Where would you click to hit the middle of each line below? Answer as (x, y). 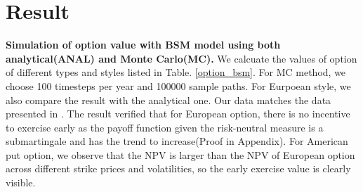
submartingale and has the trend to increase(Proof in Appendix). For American (177, 141)
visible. (21, 183)
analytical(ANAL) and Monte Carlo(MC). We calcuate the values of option (181, 58)
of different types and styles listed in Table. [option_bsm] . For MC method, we (176, 72)
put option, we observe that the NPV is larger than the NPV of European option (180, 154)
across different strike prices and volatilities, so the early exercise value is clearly (178, 168)
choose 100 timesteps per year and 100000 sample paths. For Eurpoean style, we (178, 85)
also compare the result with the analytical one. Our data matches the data (169, 100)
